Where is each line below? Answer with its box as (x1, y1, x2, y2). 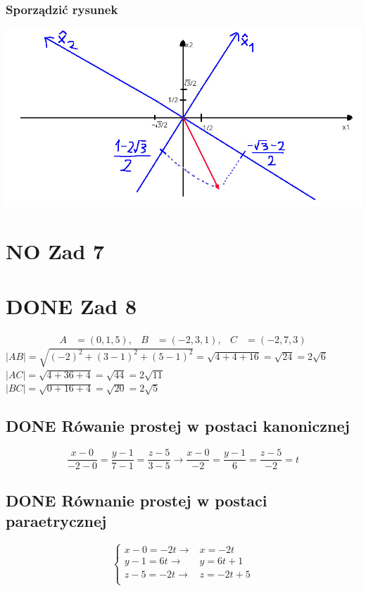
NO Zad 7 (6, 237, 105, 265)
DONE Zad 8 (6, 292, 137, 321)
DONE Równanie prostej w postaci (6, 489, 267, 511)
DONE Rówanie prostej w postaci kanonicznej (6, 415, 350, 437)
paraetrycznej (6, 510, 107, 532)
